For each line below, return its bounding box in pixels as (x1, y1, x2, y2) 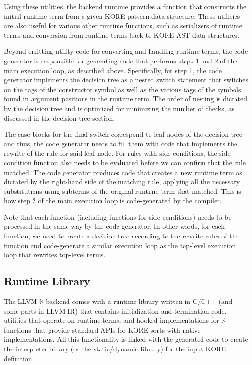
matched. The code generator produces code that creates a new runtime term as (4, 167, 242, 177)
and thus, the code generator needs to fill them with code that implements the (4, 138, 237, 148)
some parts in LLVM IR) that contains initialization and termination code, (4, 305, 227, 316)
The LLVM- (4, 296, 39, 306)
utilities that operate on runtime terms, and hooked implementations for (4, 315, 219, 325)
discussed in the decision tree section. (4, 112, 115, 123)
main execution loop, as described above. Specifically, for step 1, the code (4, 65, 222, 75)
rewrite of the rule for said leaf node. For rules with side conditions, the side (4, 148, 231, 158)
